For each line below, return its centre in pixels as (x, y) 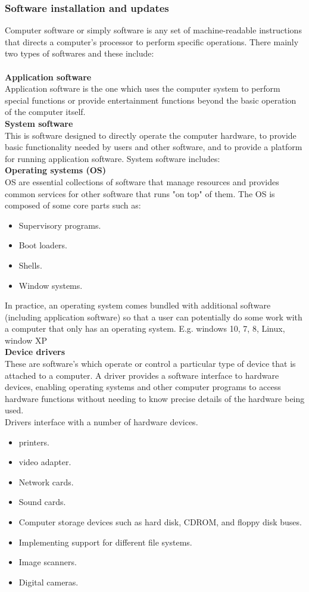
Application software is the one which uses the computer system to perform (143, 88)
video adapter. (45, 462)
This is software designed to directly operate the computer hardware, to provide (151, 135)
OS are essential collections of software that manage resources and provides (142, 181)
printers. (34, 442)
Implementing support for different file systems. (105, 542)
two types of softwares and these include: (79, 53)
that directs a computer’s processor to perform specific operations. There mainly (152, 41)
